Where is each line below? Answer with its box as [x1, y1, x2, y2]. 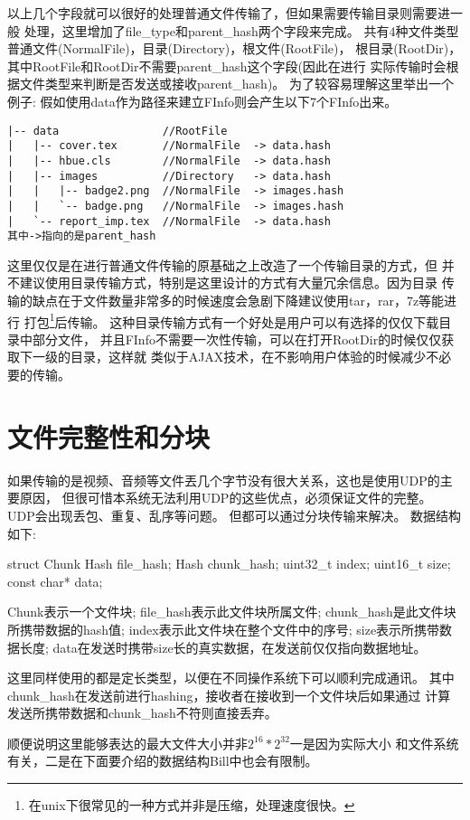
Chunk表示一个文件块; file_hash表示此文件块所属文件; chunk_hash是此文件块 [7, 602, 456, 621]
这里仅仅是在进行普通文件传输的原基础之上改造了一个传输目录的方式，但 [7, 255, 437, 274]
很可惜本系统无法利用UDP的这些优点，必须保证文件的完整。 [74, 488, 432, 507]
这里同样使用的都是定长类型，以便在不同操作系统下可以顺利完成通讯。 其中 [7, 668, 455, 687]
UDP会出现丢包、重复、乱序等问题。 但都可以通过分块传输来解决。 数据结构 [7, 505, 462, 524]
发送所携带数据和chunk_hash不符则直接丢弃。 [7, 703, 277, 722]
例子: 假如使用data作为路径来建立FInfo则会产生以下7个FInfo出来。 [7, 91, 398, 110]
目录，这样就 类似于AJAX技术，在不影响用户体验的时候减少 [70, 347, 427, 366]
